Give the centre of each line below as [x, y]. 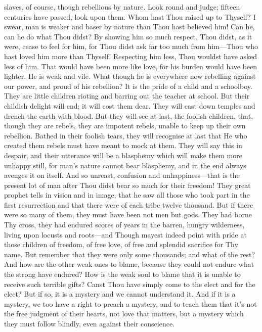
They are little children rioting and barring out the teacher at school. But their [127, 96]
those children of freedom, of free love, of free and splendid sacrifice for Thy [121, 244]
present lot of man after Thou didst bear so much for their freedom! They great [127, 185]
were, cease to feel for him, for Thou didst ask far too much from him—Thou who [131, 46]
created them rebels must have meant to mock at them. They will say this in [123, 145]
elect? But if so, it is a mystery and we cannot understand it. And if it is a [120, 294]
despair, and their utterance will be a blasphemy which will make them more [123, 155]
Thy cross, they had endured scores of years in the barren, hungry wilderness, [124, 225]
